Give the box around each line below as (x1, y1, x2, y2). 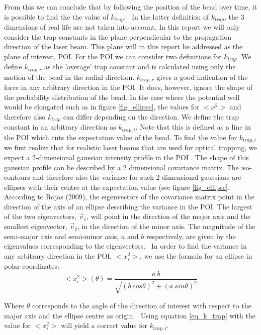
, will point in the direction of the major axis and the (86, 211, 251, 221)
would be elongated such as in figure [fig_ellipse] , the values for (4, 101, 200, 112)
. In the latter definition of (124, 11, 209, 22)
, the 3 (224, 11, 244, 22)
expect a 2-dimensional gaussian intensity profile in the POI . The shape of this (4, 152, 249, 162)
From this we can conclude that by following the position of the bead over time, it (4, 2, 257, 12)
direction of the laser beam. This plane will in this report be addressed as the (4, 41, 243, 52)
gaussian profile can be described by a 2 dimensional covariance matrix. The (4, 162, 239, 172)
